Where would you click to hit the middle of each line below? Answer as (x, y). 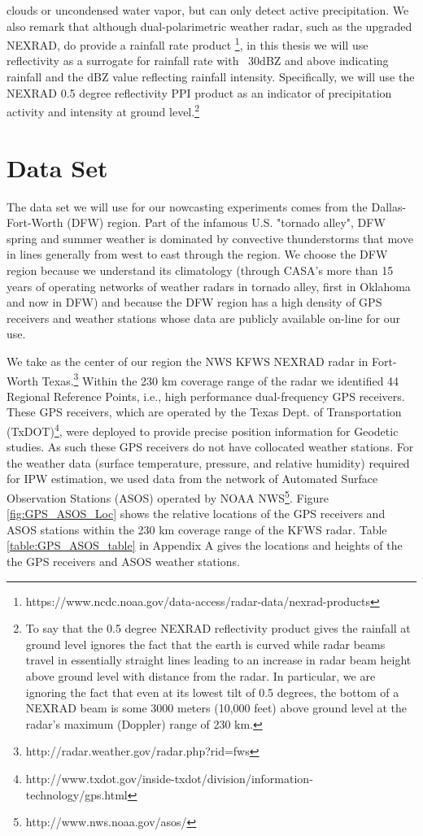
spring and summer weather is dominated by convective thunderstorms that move (210, 238)
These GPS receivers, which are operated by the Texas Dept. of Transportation (204, 412)
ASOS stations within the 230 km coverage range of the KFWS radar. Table (197, 529)
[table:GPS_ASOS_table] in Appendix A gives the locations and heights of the (205, 545)
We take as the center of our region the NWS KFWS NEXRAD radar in (188, 361)
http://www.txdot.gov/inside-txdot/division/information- (169, 778)
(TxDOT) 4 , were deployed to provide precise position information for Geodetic (203, 429)
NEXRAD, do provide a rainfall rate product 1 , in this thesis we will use (188, 44)
